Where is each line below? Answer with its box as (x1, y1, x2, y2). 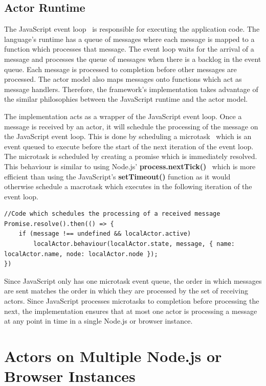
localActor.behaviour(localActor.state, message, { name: (33, 240, 235, 248)
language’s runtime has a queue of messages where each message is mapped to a (4, 33, 255, 44)
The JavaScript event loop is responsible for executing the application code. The (4, 24, 260, 34)
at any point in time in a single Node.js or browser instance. (4, 315, 193, 326)
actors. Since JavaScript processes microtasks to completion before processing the (4, 296, 259, 306)
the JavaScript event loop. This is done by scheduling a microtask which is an (4, 131, 252, 142)
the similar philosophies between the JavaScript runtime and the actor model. (4, 94, 248, 104)
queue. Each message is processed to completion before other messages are (4, 63, 237, 74)
